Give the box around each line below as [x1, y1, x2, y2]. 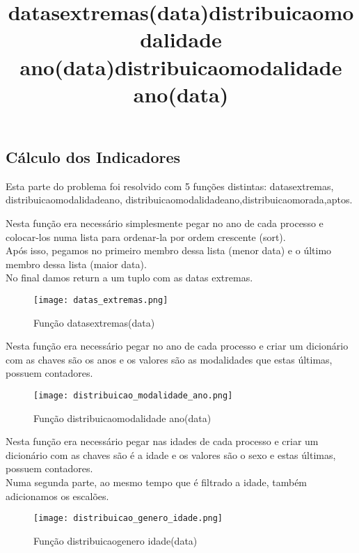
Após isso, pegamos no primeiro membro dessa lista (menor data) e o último [6, 243, 332, 258]
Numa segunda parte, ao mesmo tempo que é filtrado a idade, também [6, 474, 308, 489]
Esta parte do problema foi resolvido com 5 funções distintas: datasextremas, [6, 178, 334, 193]
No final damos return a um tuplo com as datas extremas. [6, 270, 253, 285]
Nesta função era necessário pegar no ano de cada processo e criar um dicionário [6, 338, 349, 353]
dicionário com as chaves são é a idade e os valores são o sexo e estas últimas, [6, 447, 336, 462]
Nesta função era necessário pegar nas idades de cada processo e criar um [6, 434, 319, 449]
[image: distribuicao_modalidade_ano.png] [33, 390, 233, 400]
